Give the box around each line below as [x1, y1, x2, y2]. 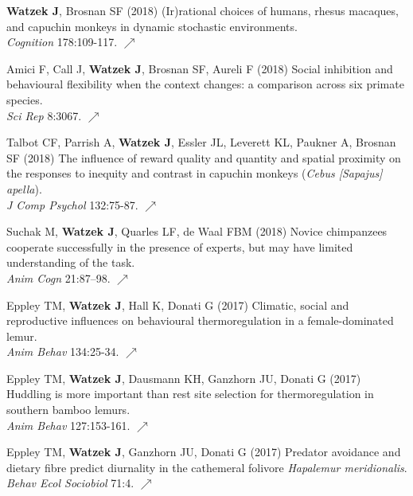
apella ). [6, 180, 42, 197]
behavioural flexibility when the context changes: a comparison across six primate [6, 76, 404, 92]
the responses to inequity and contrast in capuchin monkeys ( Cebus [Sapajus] [6, 165, 383, 182]
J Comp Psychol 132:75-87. [6, 196, 138, 213]
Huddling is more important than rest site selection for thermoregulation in [6, 385, 374, 402]
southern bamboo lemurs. [6, 401, 131, 418]
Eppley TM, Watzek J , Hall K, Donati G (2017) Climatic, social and [6, 296, 349, 313]
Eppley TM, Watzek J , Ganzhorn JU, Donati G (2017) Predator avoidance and [6, 443, 401, 460]
